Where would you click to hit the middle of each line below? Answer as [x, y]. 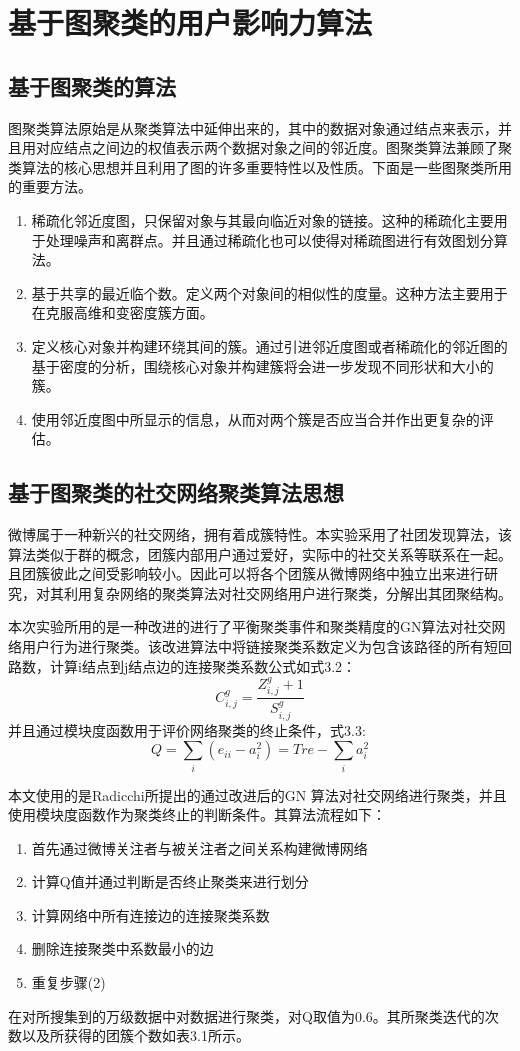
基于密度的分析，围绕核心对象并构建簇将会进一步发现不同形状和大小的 [262, 365]
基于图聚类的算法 [92, 85]
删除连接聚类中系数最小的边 [122, 948]
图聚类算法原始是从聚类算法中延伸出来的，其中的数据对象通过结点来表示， [253, 127]
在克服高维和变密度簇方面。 [122, 312]
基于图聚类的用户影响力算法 [190, 22]
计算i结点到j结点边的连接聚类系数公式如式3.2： [203, 665]
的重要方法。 [50, 186]
